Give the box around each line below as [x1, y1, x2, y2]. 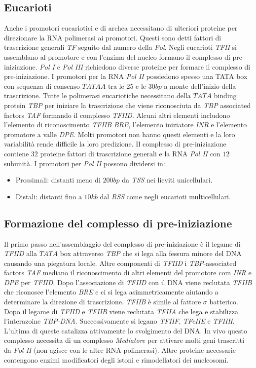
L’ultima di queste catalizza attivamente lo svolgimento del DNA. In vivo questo [4, 325, 247, 335]
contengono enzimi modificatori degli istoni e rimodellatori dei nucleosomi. [4, 354, 229, 365]
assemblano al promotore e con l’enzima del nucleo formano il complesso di [4, 51, 230, 62]
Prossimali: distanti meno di [15, 175, 101, 185]
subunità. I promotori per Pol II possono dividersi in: [4, 158, 165, 168]
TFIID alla [4, 248, 37, 258]
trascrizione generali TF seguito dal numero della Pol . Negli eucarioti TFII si [4, 42, 237, 52]
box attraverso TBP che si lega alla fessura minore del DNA [60, 248, 242, 258]
